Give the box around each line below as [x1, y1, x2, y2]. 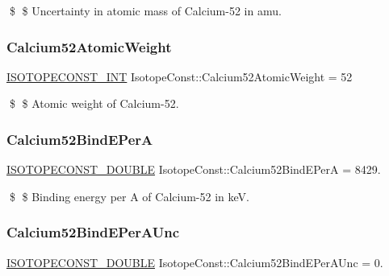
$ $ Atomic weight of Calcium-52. [9, 95, 179, 112]
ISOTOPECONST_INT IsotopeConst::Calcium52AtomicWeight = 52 [6, 68, 353, 84]
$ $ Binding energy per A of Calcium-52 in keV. [9, 187, 249, 204]
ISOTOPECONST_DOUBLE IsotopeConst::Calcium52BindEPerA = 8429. [6, 161, 381, 178]
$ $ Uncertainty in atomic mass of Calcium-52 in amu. [9, 2, 282, 19]
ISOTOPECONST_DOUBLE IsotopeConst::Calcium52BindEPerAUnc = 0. [6, 253, 383, 270]
